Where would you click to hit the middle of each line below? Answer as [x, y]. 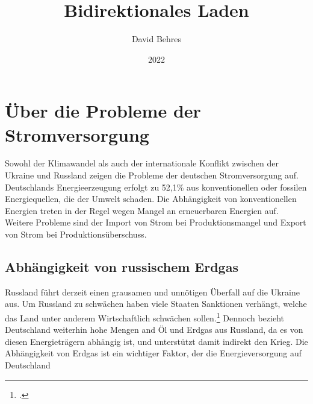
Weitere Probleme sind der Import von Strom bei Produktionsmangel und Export [156, 222]
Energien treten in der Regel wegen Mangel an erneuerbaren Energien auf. [142, 210]
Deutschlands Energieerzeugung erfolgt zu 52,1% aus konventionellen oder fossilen [156, 187]
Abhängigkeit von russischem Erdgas [122, 266]
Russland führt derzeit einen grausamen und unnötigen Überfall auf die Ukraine [152, 292]
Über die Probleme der [103, 111]
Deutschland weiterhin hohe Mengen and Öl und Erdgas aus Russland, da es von [154, 330]
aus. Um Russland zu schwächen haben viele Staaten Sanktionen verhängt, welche [156, 304]
